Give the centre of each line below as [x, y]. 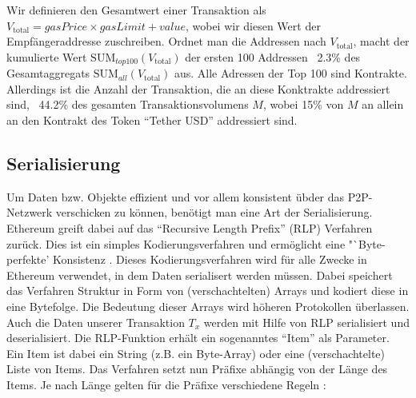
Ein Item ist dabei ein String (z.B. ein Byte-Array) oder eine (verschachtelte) [196, 353]
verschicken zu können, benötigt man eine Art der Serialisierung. [214, 212]
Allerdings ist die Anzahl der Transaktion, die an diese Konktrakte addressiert [198, 88]
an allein [383, 104]
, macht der [381, 41]
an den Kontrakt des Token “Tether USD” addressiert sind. [152, 120]
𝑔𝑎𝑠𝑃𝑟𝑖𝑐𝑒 [66, 27]
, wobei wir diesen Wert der [253, 25]
